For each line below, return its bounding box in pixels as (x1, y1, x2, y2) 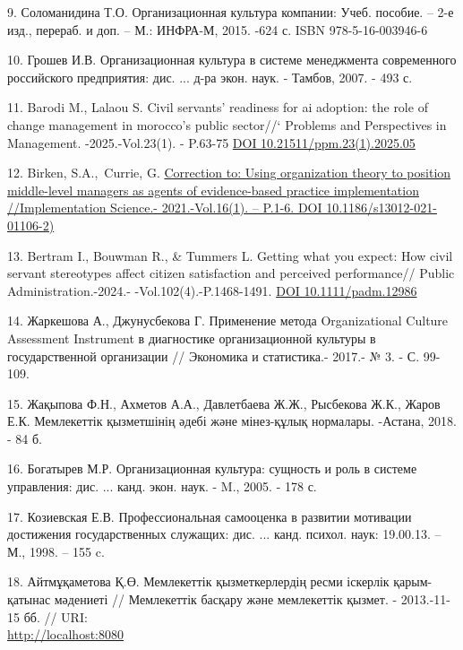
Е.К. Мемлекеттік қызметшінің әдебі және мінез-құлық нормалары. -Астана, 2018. (7, 412, 457, 430)
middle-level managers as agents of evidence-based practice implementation (7, 180, 419, 199)
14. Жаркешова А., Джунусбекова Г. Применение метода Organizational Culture (7, 311, 449, 330)
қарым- (393, 572, 433, 591)
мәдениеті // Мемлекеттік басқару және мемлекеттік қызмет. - (54, 590, 398, 609)
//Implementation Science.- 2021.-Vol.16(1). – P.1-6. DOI (7, 198, 322, 217)
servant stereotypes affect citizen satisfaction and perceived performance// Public (7, 264, 455, 282)
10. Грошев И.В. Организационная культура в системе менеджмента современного (7, 50, 457, 69)
